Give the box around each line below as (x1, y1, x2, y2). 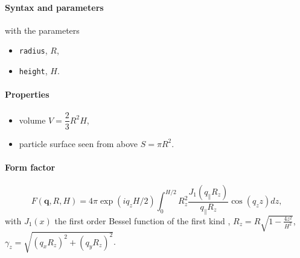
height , (19, 64, 48, 77)
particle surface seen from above (19, 137, 138, 149)
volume (19, 113, 46, 126)
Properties (5, 88, 49, 101)
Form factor (5, 160, 56, 173)
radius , (19, 44, 48, 57)
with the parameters (5, 24, 80, 36)
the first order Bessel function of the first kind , (54, 214, 231, 227)
